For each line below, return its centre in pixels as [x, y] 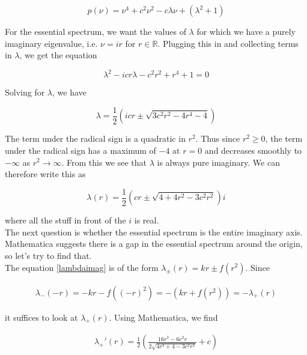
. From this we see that [104, 162]
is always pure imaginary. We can [218, 162]
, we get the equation [58, 55]
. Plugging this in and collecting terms [228, 43]
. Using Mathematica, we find [163, 317]
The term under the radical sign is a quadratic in [95, 138]
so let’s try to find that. [48, 255]
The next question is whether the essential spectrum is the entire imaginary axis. [154, 232]
